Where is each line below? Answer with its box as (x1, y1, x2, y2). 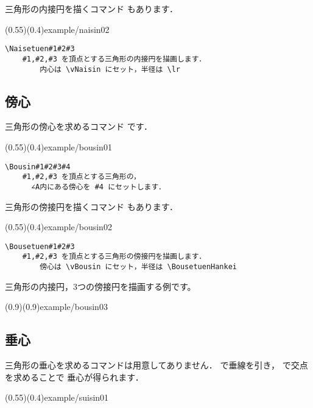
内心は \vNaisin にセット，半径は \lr (40, 65, 180, 74)
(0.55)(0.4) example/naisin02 (5, 23, 110, 35)
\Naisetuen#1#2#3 (5, 44, 75, 54)
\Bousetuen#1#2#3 (5, 242, 75, 251)
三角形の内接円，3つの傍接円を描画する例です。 (5, 280, 196, 292)
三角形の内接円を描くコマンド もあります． (5, 2, 178, 15)
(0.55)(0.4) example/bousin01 (5, 140, 112, 153)
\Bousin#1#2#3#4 (5, 162, 71, 171)
